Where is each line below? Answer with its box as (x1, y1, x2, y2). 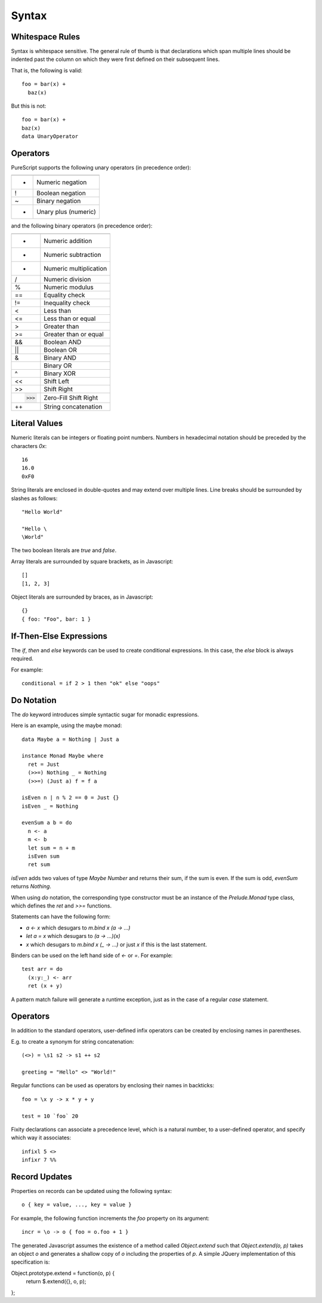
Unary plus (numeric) (36, 208, 97, 216)
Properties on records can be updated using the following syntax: (11, 1188, 172, 1195)
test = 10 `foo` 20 (21, 1112, 79, 1120)
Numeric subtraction (44, 250, 101, 259)
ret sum (27, 861, 50, 868)
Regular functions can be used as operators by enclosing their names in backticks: (11, 1082, 215, 1089)
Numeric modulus (44, 283, 94, 291)
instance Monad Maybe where (21, 753, 104, 759)
